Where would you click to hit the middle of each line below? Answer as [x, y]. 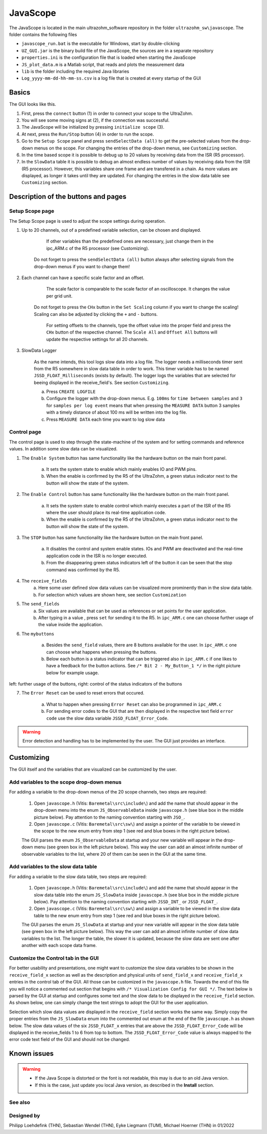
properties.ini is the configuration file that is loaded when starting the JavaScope [109, 57]
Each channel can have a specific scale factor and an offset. [83, 278]
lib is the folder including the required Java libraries [75, 71]
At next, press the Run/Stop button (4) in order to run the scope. [88, 134]
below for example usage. [73, 673]
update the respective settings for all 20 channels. [97, 339]
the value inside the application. [71, 625]
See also [20, 1102]
